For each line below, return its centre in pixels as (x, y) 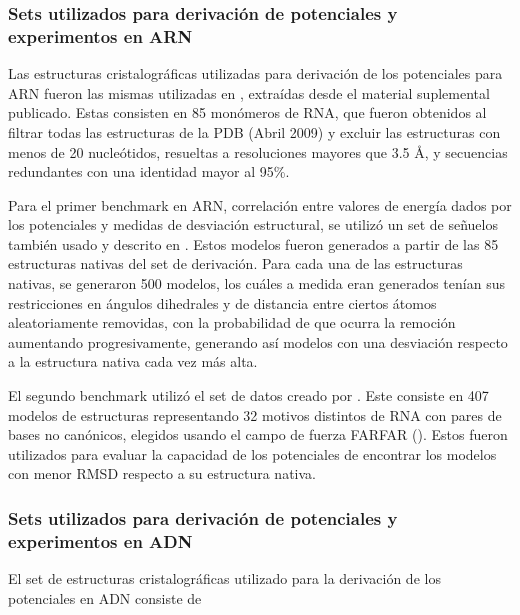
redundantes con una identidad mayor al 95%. (149, 171)
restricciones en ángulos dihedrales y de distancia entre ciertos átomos (222, 302)
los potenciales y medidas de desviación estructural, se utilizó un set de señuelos (253, 224)
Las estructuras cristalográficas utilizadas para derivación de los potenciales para (255, 73)
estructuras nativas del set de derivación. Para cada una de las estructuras (235, 263)
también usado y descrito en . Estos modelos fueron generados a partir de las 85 (253, 243)
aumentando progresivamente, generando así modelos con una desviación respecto (258, 341)
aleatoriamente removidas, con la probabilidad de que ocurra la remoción (232, 322)
